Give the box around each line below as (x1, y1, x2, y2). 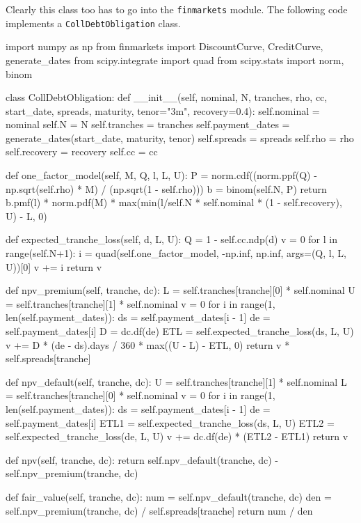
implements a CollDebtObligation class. (6, 15, 181, 30)
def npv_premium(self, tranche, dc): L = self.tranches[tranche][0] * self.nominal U (6, 283, 355, 297)
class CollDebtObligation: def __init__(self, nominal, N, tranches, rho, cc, (6, 90, 328, 104)
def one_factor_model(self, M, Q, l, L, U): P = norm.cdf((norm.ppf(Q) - (6, 168, 317, 182)
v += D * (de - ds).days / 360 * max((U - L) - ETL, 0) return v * (6, 337, 290, 352)
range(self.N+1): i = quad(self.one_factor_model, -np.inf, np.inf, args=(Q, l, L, (6, 246, 346, 260)
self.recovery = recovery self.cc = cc (6, 144, 158, 159)
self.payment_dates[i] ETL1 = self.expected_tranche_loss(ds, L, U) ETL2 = (6, 415, 335, 430)
